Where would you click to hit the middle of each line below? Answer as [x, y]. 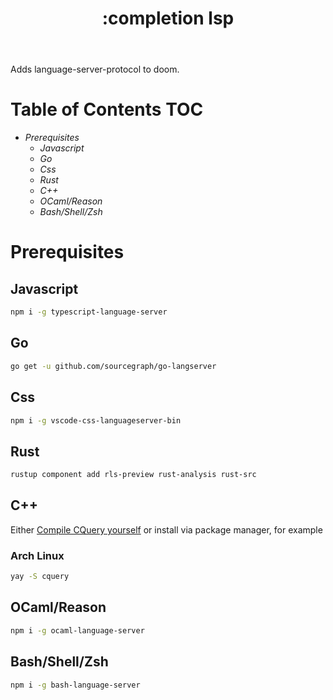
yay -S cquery [40, 577]
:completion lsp [168, 18]
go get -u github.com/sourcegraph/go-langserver [113, 366]
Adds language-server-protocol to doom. [95, 69]
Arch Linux [37, 555]
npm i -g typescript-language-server [89, 312]
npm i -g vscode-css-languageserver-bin [96, 420]
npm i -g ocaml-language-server [77, 630]
